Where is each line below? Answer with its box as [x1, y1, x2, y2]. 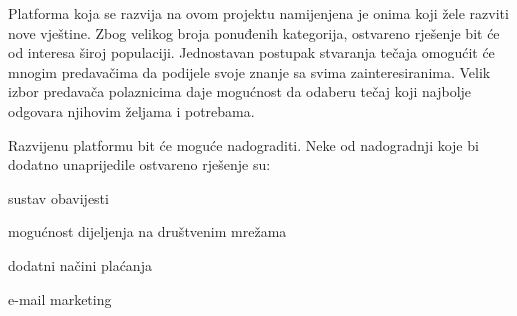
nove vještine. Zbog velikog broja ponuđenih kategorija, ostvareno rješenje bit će [8, 22, 500, 43]
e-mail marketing [8, 288, 112, 309]
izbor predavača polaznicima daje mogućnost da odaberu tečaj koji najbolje [8, 81, 472, 102]
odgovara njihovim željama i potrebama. [8, 100, 255, 121]
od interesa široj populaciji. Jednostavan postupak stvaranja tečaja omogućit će [8, 42, 495, 63]
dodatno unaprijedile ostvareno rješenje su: [8, 154, 271, 175]
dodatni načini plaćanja [8, 254, 152, 275]
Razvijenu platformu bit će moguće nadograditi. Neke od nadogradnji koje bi [8, 134, 479, 155]
